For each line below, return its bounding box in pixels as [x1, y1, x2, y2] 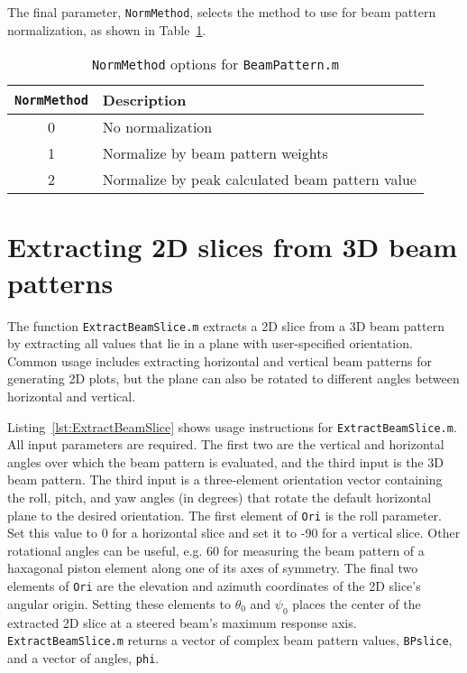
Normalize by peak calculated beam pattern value [102, 169, 417, 190]
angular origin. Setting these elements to [7, 594, 231, 613]
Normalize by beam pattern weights [102, 143, 328, 164]
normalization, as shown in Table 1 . [7, 20, 206, 39]
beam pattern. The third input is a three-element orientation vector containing [7, 470, 443, 489]
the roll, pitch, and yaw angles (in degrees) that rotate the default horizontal [7, 488, 432, 507]
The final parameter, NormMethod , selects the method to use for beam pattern [7, 3, 436, 21]
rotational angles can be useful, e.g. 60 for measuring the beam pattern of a [7, 540, 425, 559]
